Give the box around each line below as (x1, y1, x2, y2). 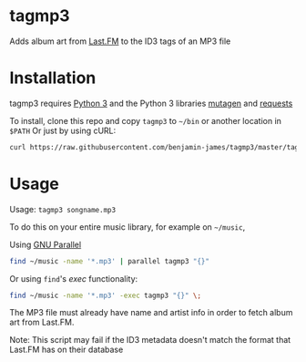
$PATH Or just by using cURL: (9, 125, 117, 136)
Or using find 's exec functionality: (9, 273, 138, 284)
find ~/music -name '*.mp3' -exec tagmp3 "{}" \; (9, 291, 202, 300)
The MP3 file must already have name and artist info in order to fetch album (9, 307, 293, 318)
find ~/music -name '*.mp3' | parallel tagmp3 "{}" (9, 256, 209, 265)
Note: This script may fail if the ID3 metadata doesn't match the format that (9, 335, 291, 346)
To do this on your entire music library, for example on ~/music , (9, 221, 246, 233)
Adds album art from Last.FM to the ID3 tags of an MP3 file (9, 36, 231, 47)
